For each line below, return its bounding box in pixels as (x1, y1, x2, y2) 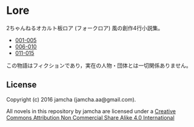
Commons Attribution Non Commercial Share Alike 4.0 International (6, 114, 175, 121)
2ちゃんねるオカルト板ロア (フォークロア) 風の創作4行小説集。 (6, 24, 164, 31)
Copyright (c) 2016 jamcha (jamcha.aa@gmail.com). (6, 96, 136, 103)
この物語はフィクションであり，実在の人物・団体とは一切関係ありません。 (6, 62, 192, 69)
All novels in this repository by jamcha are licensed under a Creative (6, 107, 176, 115)
